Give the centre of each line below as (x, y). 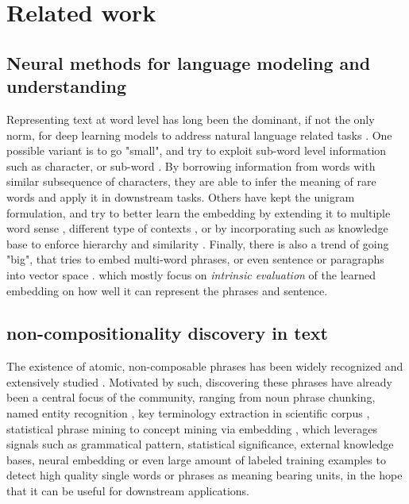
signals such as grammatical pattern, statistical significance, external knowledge (200, 444)
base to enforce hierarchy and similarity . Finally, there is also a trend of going (198, 243)
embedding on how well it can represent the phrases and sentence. (167, 290)
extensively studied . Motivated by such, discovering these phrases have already (199, 381)
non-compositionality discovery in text (167, 333)
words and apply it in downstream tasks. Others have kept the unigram (181, 196)
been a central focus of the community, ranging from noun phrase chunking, (191, 397)
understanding (66, 86)
